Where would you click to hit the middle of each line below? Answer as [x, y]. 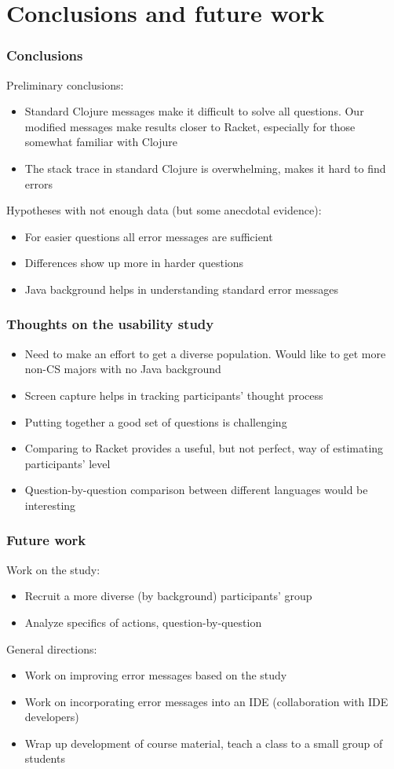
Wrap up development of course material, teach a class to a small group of [204, 743]
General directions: [52, 648]
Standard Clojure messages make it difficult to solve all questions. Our [194, 111]
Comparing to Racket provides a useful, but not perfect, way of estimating [204, 448]
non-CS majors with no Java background [123, 369]
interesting [50, 505]
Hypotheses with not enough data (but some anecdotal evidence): [164, 210]
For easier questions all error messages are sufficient [149, 236]
